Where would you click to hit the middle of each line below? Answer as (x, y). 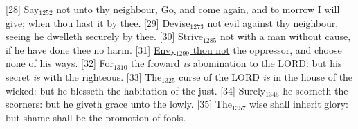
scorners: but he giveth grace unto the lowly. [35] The (119, 104)
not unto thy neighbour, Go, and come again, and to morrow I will (198, 9)
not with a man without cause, (285, 36)
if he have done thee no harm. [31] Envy (91, 49)
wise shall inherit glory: (298, 104)
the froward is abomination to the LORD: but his (236, 63)
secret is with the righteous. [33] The (84, 76)
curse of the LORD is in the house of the (266, 76)
